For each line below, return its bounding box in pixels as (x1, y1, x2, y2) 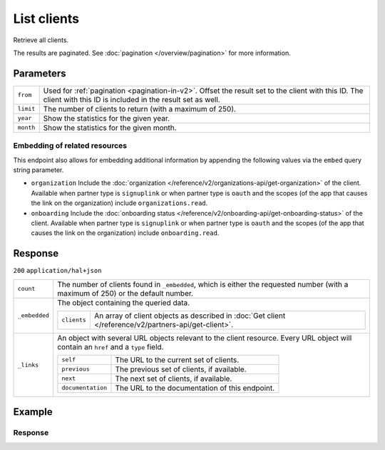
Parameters (13, 67, 66, 79)
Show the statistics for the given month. (43, 122, 178, 132)
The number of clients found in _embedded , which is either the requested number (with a (57, 279, 349, 289)
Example (13, 406, 53, 418)
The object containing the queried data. (57, 297, 190, 307)
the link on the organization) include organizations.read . (31, 199, 208, 207)
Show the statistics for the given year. (43, 113, 170, 123)
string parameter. (13, 165, 64, 174)
